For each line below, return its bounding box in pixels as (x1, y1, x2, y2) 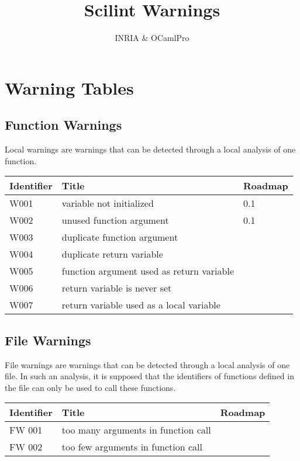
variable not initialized (61, 196, 154, 210)
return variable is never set (61, 281, 172, 295)
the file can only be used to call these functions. (5, 381, 176, 393)
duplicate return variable (61, 247, 163, 261)
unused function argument (61, 213, 169, 227)
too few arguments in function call (61, 440, 202, 454)
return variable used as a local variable (61, 298, 220, 312)
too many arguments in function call (61, 423, 211, 437)
